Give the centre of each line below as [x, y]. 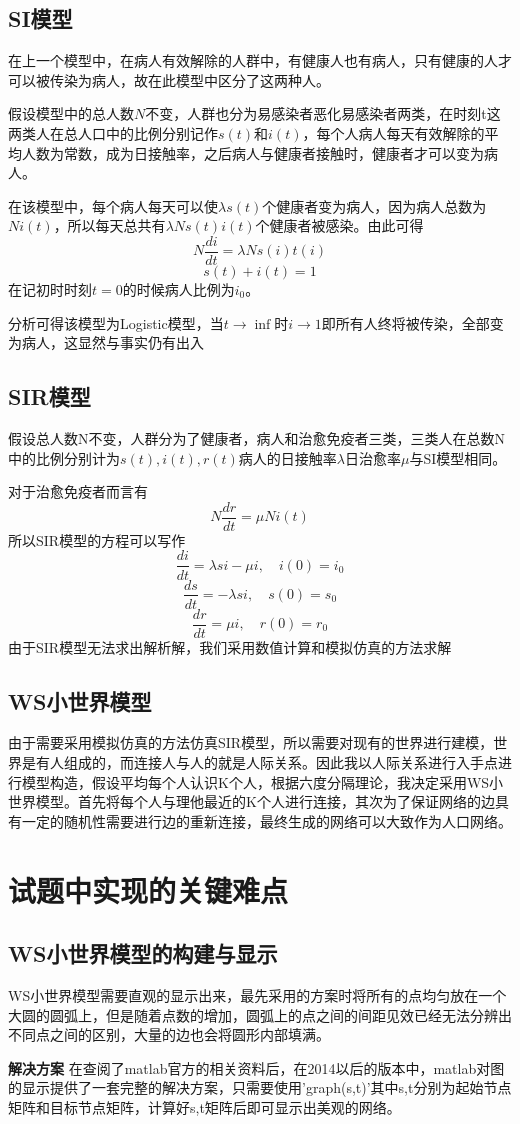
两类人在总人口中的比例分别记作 [113, 132]
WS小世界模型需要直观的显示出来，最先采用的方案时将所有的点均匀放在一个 [257, 994]
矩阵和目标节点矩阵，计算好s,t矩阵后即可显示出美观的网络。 [204, 1106]
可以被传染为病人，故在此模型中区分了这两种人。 [169, 79]
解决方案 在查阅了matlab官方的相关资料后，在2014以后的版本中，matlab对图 [256, 1067]
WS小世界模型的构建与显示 [143, 953]
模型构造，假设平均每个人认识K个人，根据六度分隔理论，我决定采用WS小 [262, 781]
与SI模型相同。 [458, 457]
